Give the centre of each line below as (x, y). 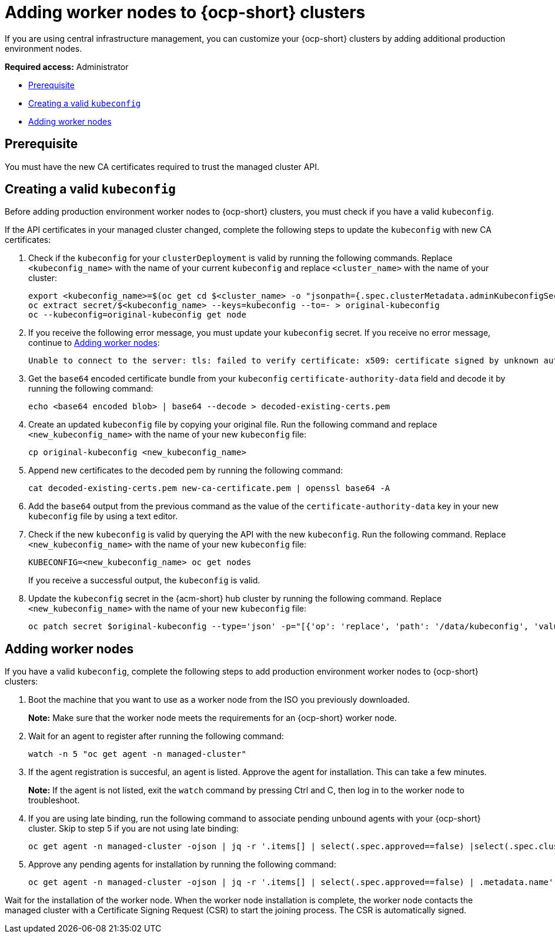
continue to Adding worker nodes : (94, 343)
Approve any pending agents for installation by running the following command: (182, 864)
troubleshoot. (54, 800)
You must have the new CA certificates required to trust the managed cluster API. (162, 166)
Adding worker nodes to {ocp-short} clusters (185, 12)
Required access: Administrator (67, 66)
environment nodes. (44, 48)
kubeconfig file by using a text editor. (103, 516)
